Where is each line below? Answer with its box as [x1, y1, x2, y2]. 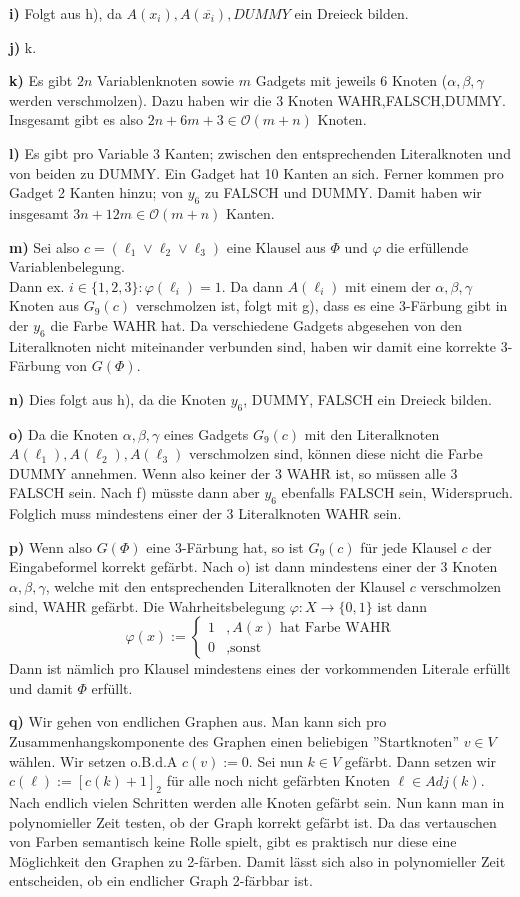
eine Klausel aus [226, 236, 326, 257]
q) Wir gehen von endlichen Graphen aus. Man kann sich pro [9, 711, 387, 732]
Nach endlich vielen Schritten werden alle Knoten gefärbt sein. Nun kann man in [9, 792, 505, 813]
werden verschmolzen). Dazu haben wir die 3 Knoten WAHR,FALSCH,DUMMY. [9, 89, 507, 110]
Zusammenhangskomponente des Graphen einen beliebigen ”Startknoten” [9, 731, 459, 752]
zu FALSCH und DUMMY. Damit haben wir [204, 182, 482, 203]
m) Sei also [9, 236, 80, 257]
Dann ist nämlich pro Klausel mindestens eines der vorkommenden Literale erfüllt [9, 658, 511, 679]
